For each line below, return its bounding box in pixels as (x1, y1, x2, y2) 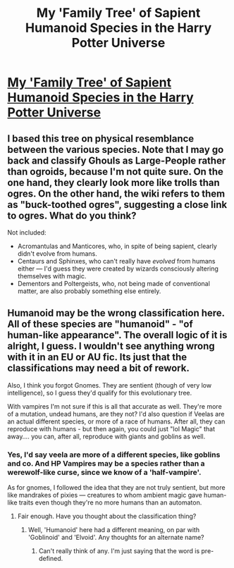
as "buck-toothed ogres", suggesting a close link (7, 199, 228, 211)
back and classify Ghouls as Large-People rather (7, 154, 226, 166)
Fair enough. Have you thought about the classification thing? (17, 512, 197, 521)
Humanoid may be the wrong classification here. (7, 307, 225, 319)
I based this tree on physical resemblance (7, 132, 195, 144)
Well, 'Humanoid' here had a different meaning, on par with (27, 526, 199, 534)
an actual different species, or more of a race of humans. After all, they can (7, 417, 226, 426)
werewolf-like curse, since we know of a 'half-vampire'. (7, 467, 202, 477)
